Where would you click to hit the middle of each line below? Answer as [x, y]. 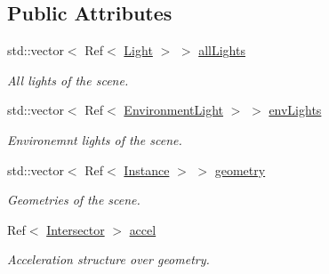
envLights [295, 110]
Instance [147, 169]
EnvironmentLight [174, 110]
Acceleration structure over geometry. [108, 259]
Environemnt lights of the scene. [95, 139]
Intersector [76, 229]
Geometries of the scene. [74, 200]
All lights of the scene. [68, 80]
